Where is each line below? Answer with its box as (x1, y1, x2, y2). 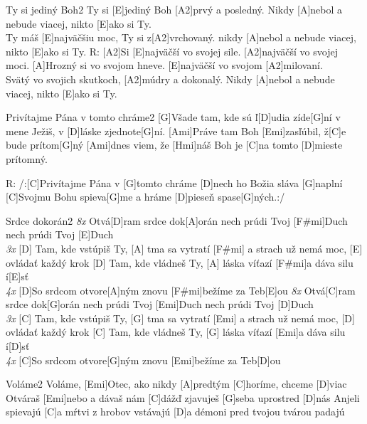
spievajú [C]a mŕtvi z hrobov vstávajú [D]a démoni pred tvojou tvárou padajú (6, 404, 345, 419)
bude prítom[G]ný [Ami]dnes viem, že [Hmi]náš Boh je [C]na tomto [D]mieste (6, 137, 343, 152)
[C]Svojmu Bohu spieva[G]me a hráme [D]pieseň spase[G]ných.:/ (6, 189, 285, 204)
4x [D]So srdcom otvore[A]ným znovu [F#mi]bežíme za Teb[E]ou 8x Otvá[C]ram (6, 282, 356, 297)
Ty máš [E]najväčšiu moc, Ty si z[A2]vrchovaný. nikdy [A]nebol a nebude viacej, (6, 30, 356, 45)
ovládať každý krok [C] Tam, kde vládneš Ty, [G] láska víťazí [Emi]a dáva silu (6, 324, 346, 339)
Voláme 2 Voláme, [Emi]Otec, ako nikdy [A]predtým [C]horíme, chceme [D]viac (6, 376, 347, 391)
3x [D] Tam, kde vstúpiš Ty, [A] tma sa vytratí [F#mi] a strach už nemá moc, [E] (6, 240, 363, 255)
